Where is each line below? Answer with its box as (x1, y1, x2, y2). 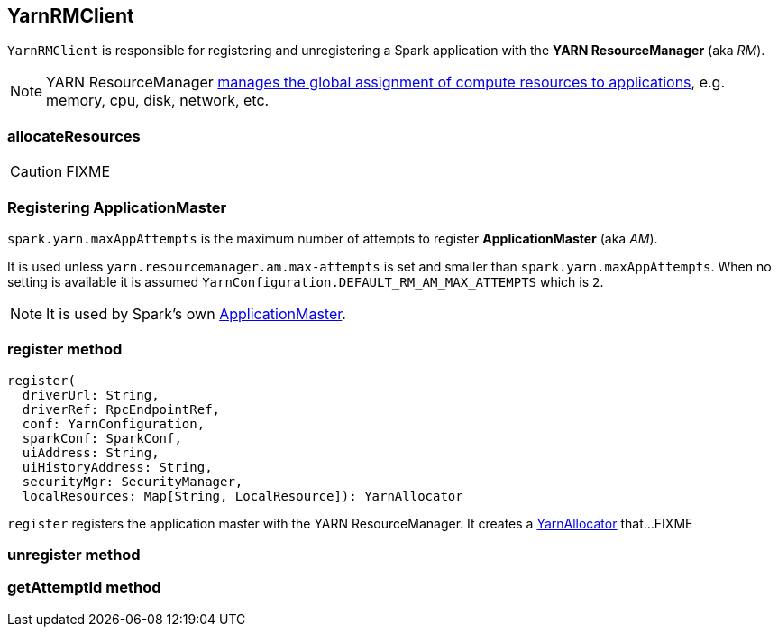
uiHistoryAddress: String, (22, 459, 213, 474)
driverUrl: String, (22, 387, 160, 402)
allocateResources (7, 126, 141, 145)
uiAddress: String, (22, 445, 160, 460)
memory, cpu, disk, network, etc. (46, 91, 270, 110)
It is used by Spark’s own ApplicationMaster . (46, 304, 346, 323)
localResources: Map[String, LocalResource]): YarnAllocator (22, 488, 463, 503)
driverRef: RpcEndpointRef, (22, 401, 221, 417)
